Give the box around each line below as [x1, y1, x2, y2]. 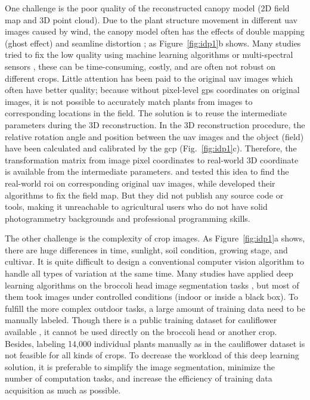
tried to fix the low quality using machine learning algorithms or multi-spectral [5, 48, 293, 61]
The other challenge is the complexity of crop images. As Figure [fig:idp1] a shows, [5, 232, 305, 244]
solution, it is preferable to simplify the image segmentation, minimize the [5, 360, 275, 373]
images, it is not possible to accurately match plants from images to [5, 95, 253, 107]
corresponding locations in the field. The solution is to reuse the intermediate [5, 107, 287, 119]
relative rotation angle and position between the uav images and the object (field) [5, 130, 304, 142]
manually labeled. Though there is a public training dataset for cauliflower [5, 314, 277, 326]
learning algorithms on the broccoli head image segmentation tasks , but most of [5, 278, 299, 291]
